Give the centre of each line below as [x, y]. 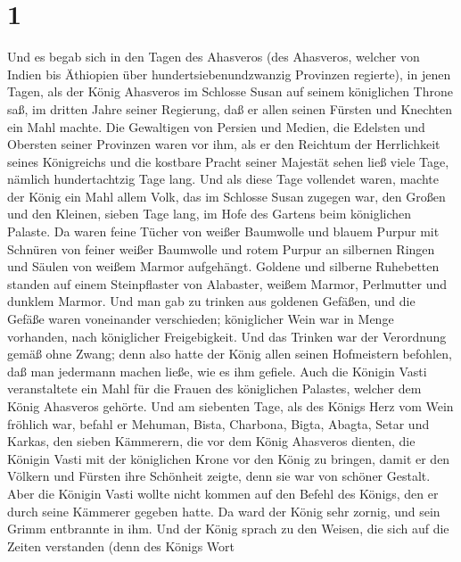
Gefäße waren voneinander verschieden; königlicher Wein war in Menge [201, 319]
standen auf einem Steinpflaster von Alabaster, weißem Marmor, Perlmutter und [227, 283]
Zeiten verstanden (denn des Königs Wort [121, 545]
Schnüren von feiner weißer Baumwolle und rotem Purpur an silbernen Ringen [221, 248]
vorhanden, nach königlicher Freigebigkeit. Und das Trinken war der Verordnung [227, 336]
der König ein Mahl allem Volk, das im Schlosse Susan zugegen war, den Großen [226, 196]
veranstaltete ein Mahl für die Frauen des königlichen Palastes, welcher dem [214, 388]
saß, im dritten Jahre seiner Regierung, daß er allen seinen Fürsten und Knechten [230, 108]
